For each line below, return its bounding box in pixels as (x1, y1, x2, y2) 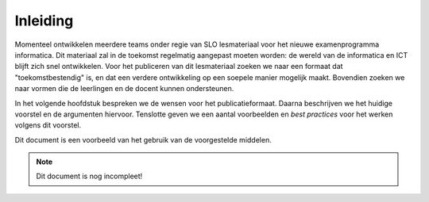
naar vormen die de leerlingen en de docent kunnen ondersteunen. (14, 84, 234, 93)
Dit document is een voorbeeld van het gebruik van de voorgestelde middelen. (14, 135, 272, 144)
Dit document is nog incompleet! (36, 171, 143, 181)
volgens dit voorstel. (14, 120, 82, 130)
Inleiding (14, 12, 74, 29)
